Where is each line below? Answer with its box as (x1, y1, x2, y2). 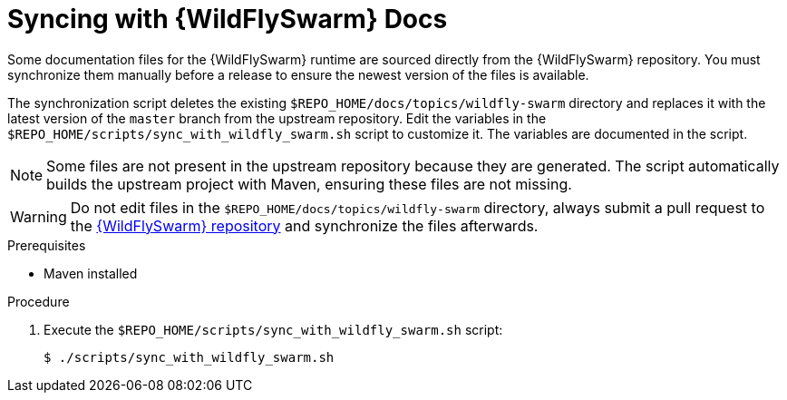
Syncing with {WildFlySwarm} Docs (7, 4, 448, 34)
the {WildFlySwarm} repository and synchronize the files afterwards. (70, 216, 539, 235)
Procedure (7, 293, 70, 309)
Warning (10, 207, 67, 226)
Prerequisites (7, 237, 86, 253)
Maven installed (44, 265, 138, 281)
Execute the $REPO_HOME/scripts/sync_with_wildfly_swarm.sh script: (44, 321, 503, 337)
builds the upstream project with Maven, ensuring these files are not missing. (46, 174, 572, 193)
